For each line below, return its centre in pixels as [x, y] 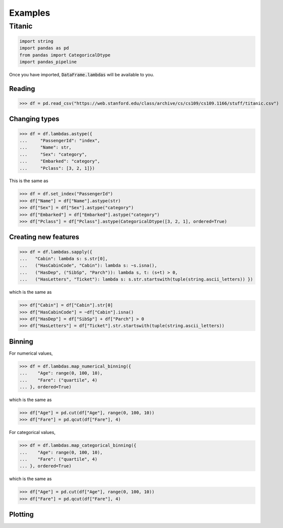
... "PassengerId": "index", [60, 140]
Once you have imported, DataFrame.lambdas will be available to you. [82, 74]
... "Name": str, [46, 147]
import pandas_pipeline [48, 62]
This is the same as [29, 181]
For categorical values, [32, 433]
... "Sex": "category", [53, 154]
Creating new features [44, 237]
